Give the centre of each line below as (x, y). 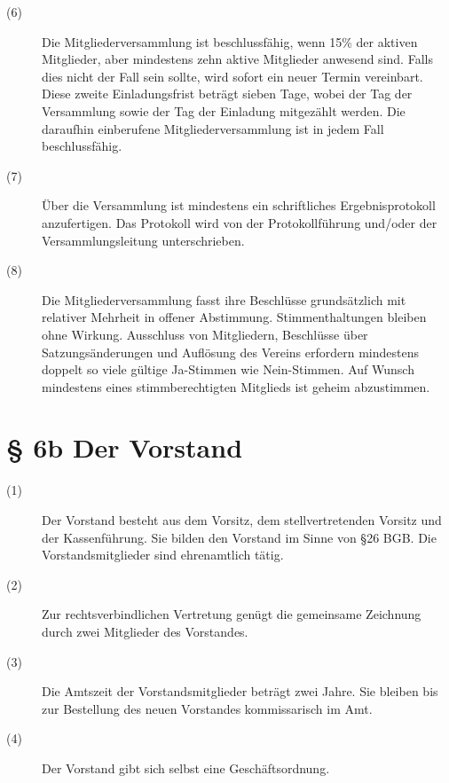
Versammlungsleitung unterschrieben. (143, 240)
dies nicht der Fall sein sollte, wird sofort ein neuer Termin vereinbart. (232, 76)
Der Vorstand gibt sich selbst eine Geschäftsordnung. (186, 767)
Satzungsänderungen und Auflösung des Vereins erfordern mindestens (230, 352)
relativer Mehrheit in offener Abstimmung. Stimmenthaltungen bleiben (234, 317)
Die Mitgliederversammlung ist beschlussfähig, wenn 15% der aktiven (230, 41)
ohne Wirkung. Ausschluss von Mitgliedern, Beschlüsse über (205, 334)
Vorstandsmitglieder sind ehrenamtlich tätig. (163, 555)
